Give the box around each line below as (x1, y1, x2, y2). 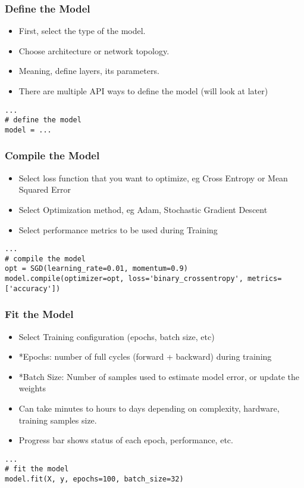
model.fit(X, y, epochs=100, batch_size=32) (5, 475, 184, 484)
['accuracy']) (5, 284, 61, 293)
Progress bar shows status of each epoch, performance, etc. (18, 434, 233, 446)
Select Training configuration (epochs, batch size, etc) (18, 330, 215, 342)
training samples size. (18, 413, 97, 426)
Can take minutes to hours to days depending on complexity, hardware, (18, 402, 280, 415)
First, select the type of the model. (18, 24, 146, 37)
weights (18, 382, 46, 394)
